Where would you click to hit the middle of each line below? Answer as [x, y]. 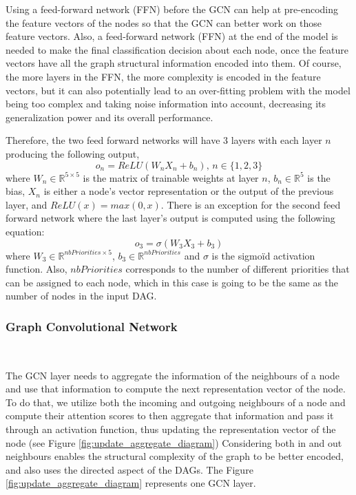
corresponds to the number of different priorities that [238, 269]
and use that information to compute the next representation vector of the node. [176, 389]
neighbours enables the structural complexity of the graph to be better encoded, [175, 456]
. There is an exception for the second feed [251, 204]
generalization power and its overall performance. [109, 117]
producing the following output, [73, 153]
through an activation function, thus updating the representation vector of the [171, 429]
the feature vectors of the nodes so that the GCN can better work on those [164, 22]
